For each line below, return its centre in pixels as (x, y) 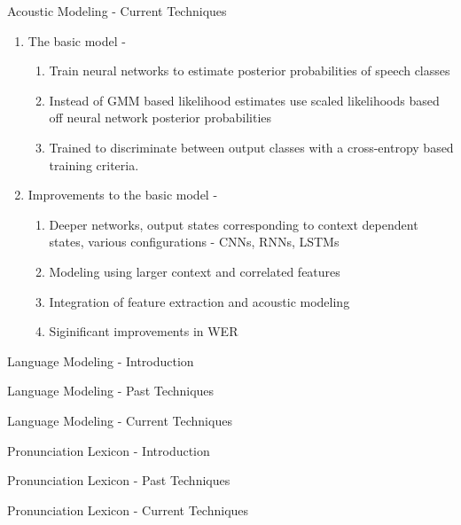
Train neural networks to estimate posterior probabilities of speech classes (250, 71)
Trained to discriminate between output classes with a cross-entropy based (251, 147)
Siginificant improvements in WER (144, 331)
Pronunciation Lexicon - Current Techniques (128, 509)
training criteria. (94, 165)
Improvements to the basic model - (123, 195)
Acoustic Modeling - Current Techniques (117, 11)
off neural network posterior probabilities (160, 118)
